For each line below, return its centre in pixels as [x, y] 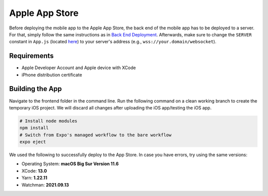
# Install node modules [49, 121]
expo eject [33, 142]
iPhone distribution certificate [52, 75]
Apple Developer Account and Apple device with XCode [79, 68]
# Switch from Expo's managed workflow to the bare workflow [96, 135]
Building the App [35, 89]
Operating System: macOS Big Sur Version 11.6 [70, 164]
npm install [34, 128]
